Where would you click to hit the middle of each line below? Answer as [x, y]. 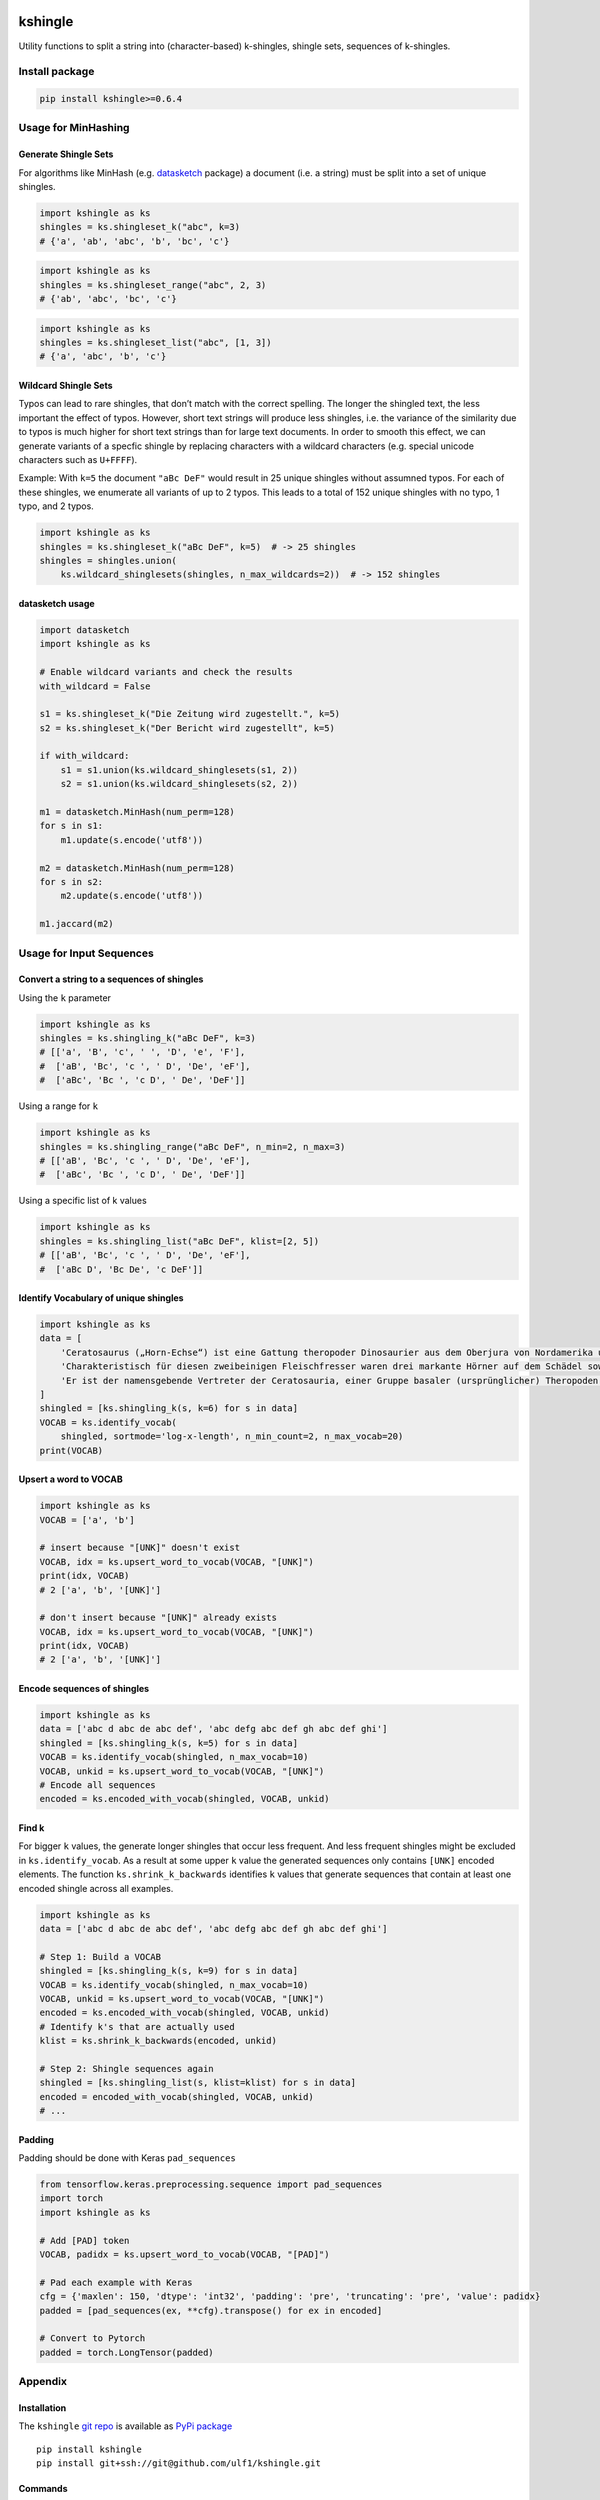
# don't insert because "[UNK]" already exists [158, 1618]
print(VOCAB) [71, 1450]
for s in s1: [71, 826]
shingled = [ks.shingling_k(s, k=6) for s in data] [169, 1408]
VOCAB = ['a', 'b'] [87, 1519]
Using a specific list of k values [82, 1201]
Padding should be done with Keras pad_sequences [127, 2158]
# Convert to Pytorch [92, 2338]
